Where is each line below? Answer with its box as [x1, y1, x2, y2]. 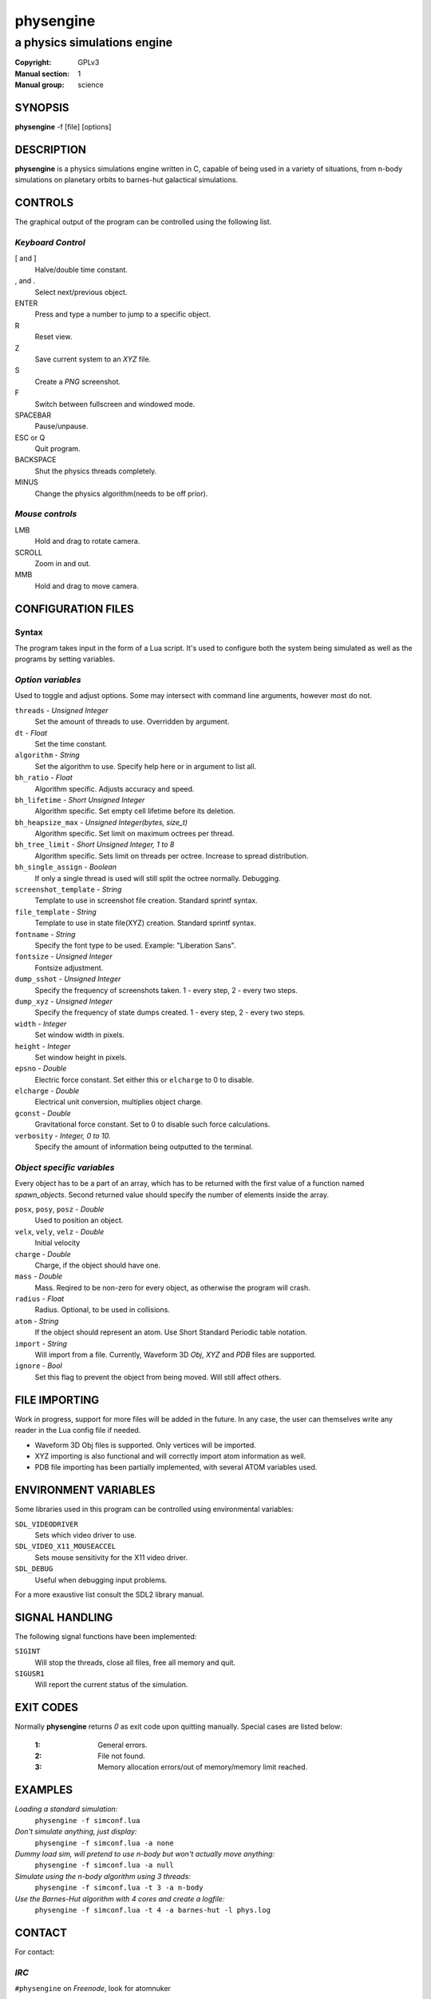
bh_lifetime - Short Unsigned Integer [14, 795, 145, 804]
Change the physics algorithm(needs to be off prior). [34, 489, 208, 498]
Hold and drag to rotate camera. [34, 537, 140, 546]
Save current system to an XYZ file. [34, 354, 152, 364]
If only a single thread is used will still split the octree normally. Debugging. [34, 873, 281, 883]
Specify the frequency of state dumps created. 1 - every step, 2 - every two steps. [34, 1007, 306, 1017]
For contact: [14, 1947, 55, 1957]
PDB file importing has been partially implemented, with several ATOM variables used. [34, 1462, 318, 1472]
